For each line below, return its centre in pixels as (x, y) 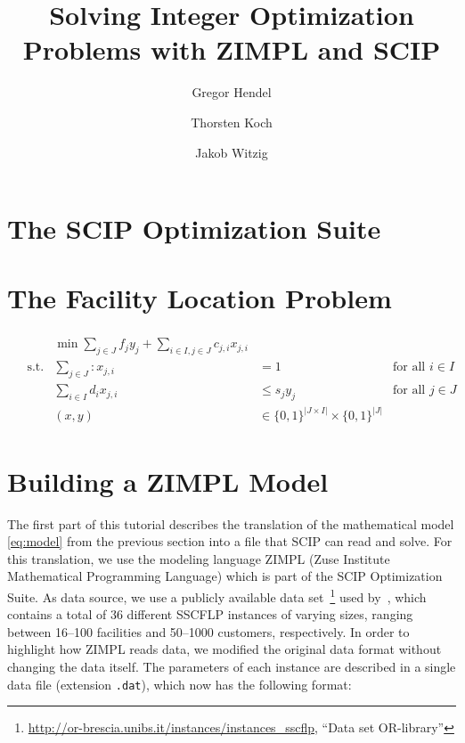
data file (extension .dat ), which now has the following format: (179, 684)
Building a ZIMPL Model (168, 481)
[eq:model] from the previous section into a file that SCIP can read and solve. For (230, 541)
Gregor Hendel (232, 92)
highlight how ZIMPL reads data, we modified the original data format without (224, 649)
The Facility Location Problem (200, 298)
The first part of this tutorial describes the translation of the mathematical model (231, 523)
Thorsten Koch (232, 122)
